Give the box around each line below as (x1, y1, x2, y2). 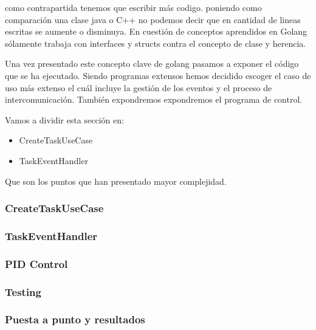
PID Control (5, 256, 68, 271)
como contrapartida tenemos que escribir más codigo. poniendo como (5, 1, 262, 13)
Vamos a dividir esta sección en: (5, 113, 124, 126)
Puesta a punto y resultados (5, 312, 145, 327)
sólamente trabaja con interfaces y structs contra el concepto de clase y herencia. (5, 36, 306, 49)
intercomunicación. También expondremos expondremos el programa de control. (5, 93, 303, 106)
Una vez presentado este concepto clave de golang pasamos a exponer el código (5, 57, 299, 70)
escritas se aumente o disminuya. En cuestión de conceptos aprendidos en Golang (5, 25, 307, 38)
